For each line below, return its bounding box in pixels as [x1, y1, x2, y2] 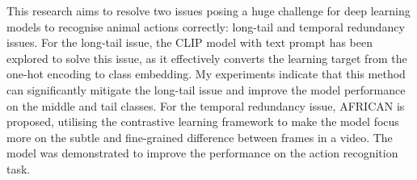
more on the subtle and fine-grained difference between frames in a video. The [6, 128, 393, 145]
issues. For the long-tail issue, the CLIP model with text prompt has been [6, 34, 373, 51]
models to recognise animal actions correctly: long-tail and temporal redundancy [6, 18, 405, 35]
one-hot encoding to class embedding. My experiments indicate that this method [6, 65, 406, 82]
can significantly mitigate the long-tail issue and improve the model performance [6, 81, 406, 98]
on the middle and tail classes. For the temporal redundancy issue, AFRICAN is [6, 97, 405, 114]
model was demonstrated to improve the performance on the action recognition [6, 144, 398, 161]
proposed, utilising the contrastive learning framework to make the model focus [6, 113, 399, 130]
